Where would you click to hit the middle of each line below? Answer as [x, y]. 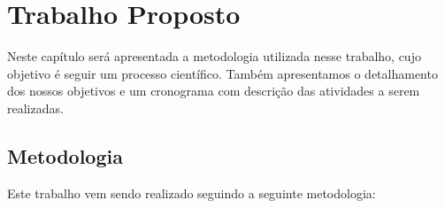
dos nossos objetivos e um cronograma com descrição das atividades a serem [214, 91]
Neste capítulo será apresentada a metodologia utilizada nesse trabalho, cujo [214, 56]
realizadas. [35, 108]
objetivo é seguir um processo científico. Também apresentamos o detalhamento [222, 73]
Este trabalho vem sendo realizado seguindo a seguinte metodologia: [192, 193]
